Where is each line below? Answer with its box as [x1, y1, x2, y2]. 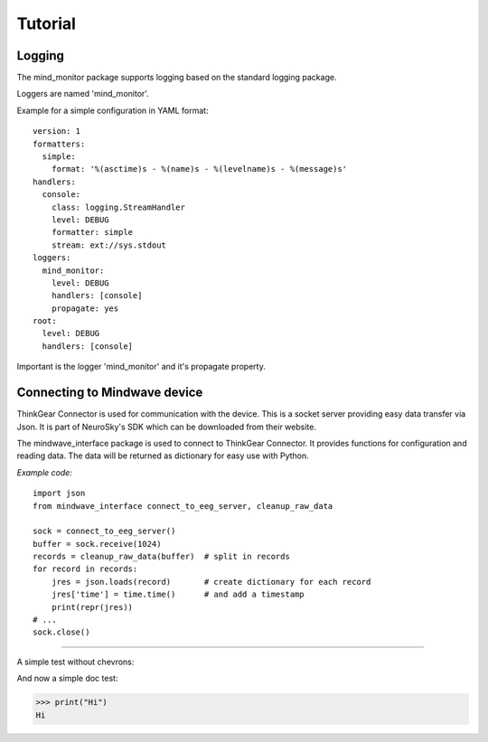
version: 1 [33, 127, 81, 136]
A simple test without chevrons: [16, 656, 135, 667]
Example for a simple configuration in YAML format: [16, 105, 209, 116]
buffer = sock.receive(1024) [33, 539, 162, 549]
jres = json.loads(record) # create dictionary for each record [51, 577, 371, 587]
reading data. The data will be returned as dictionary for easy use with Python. [16, 450, 309, 461]
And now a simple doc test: [16, 673, 118, 684]
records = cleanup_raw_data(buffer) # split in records [33, 551, 291, 562]
